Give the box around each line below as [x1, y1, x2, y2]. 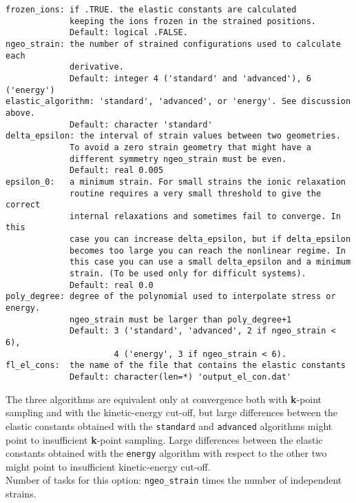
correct [6, 200, 41, 210]
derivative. [70, 62, 124, 72]
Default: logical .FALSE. [70, 28, 188, 38]
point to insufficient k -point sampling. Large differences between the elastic [6, 432, 323, 446]
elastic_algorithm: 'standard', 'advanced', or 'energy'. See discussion [6, 96, 351, 107]
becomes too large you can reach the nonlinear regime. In [70, 245, 346, 256]
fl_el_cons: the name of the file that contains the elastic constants [6, 360, 346, 371]
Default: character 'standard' [70, 119, 213, 130]
